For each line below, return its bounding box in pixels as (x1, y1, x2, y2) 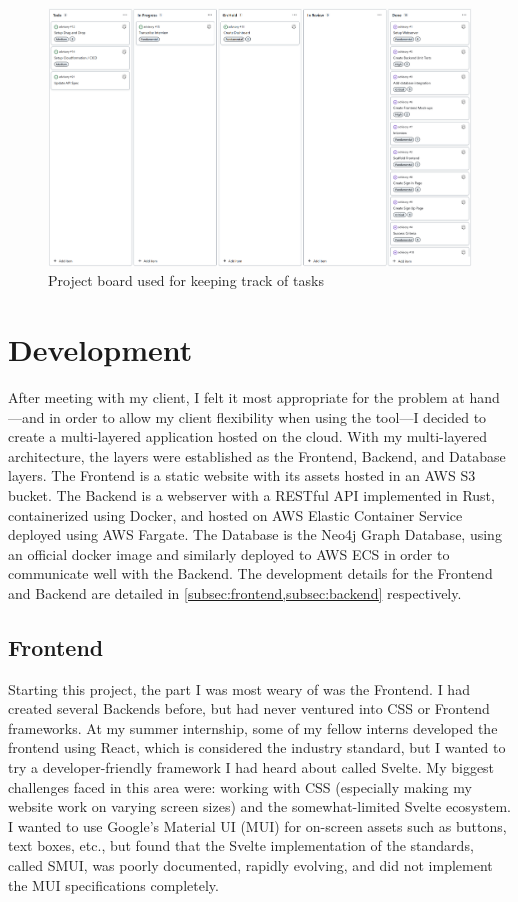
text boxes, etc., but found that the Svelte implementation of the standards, (8, 835, 474, 856)
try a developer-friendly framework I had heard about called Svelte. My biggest (8, 757, 495, 778)
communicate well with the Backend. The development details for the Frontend (8, 563, 493, 584)
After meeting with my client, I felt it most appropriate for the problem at (8, 386, 465, 407)
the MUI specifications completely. (8, 874, 219, 895)
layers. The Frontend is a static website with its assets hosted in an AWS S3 (8, 465, 476, 486)
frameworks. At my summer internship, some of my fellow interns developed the (8, 717, 498, 738)
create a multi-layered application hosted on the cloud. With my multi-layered (8, 426, 487, 447)
